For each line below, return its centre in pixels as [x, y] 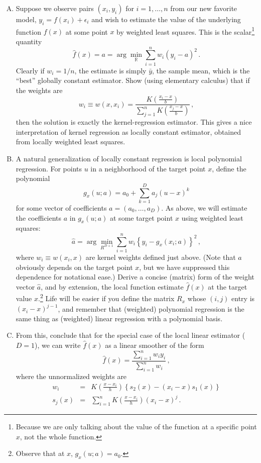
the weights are [39, 90]
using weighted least [212, 217]
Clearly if [30, 70]
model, [26, 19]
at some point [87, 31]
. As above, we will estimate [204, 207]
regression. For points [49, 168]
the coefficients [39, 217]
